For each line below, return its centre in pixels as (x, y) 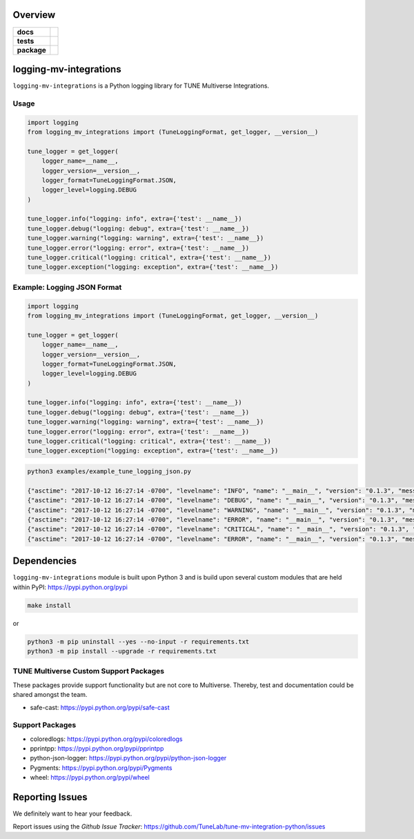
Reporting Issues (50, 797)
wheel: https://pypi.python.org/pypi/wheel (90, 778)
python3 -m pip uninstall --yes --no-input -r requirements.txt (138, 641)
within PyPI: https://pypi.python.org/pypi (70, 587)
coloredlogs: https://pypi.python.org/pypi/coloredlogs (106, 739)
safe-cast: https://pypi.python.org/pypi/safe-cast (100, 707)
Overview (34, 15)
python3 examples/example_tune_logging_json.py (109, 472)
